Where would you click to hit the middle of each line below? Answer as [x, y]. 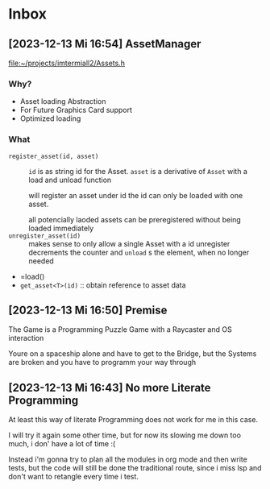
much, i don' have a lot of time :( [62, 444]
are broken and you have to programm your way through [102, 363]
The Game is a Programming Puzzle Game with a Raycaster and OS [120, 329]
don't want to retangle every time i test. [74, 477]
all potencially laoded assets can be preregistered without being [135, 219]
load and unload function [70, 180]
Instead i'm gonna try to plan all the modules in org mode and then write [128, 459]
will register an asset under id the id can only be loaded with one [136, 195]
